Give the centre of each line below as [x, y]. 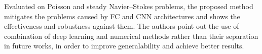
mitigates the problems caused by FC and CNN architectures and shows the [122, 16]
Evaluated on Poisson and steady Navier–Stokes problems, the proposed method [129, 6]
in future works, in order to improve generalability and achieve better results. [124, 46]
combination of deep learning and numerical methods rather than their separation [131, 36]
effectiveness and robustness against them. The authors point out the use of [122, 26]
